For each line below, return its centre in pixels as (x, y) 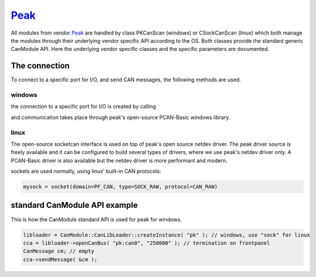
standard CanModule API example (74, 205)
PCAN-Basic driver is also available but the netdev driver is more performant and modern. (119, 160)
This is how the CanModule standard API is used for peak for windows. (96, 219)
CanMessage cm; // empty (59, 251)
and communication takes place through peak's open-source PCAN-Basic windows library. (121, 117)
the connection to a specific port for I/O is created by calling (83, 107)
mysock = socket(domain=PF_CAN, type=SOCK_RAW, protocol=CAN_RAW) (120, 187)
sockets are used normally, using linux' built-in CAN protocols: (86, 171)
